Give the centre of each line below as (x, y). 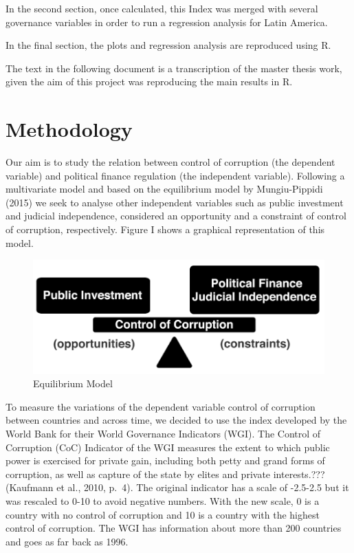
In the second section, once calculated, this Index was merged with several (162, 8)
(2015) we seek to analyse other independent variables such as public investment (175, 202)
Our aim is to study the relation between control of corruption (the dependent (170, 162)
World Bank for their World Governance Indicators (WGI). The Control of (163, 434)
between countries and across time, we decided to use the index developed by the (176, 420)
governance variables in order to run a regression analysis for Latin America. (167, 22)
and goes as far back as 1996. (67, 541)
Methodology (69, 129)
